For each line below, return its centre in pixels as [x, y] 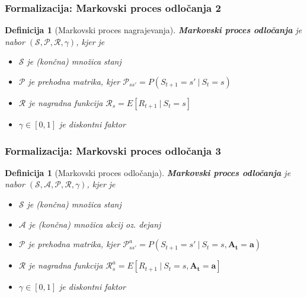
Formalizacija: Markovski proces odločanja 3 [113, 150]
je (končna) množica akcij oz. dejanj [95, 224]
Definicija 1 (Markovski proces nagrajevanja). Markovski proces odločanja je [153, 30]
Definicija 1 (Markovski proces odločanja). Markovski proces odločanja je [148, 172]
